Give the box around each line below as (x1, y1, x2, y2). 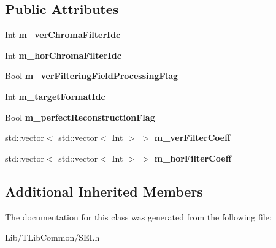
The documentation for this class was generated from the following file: (5, 210, 272, 223)
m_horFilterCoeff (154, 151, 232, 164)
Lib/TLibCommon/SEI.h (5, 231, 100, 244)
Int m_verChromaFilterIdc (5, 28, 121, 41)
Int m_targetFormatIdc (5, 89, 105, 102)
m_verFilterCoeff (154, 131, 231, 144)
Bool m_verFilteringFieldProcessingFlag (5, 69, 178, 82)
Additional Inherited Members (5, 181, 203, 200)
